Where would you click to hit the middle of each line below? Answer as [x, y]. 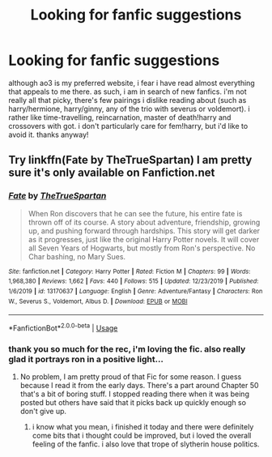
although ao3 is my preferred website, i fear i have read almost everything [132, 83]
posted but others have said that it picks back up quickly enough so [133, 403]
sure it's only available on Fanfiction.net [112, 173]
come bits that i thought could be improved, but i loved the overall [142, 436]
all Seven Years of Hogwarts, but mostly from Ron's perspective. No [142, 248]
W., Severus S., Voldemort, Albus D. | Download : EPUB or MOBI [98, 301]
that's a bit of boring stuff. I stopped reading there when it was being [134, 394]
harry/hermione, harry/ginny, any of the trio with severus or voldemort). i [129, 109]
